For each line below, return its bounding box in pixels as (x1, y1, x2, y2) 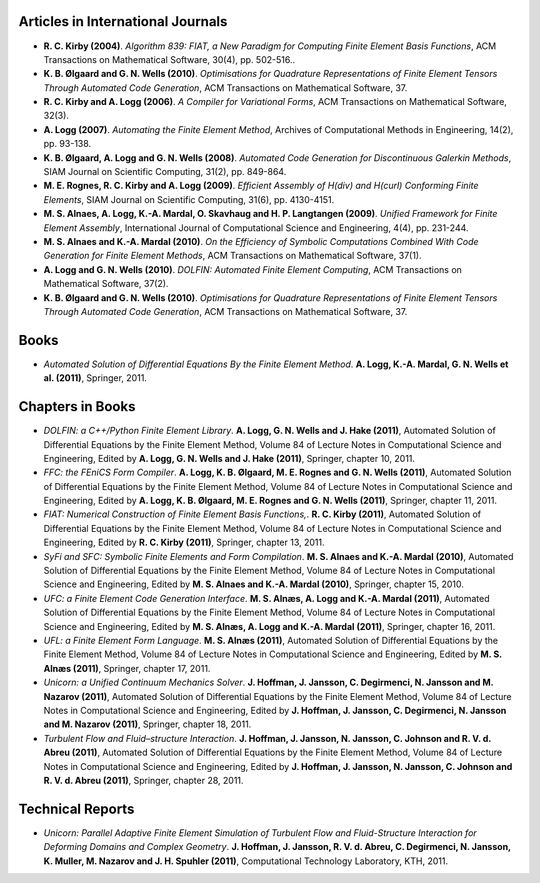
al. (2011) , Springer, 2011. (43, 372, 147, 384)
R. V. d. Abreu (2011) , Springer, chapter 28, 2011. (43, 774, 244, 786)
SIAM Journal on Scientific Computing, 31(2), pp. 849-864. (43, 166, 287, 178)
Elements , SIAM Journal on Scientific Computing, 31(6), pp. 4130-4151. (43, 193, 335, 205)
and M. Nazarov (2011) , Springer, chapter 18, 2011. (43, 718, 252, 730)
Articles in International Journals (18, 13, 228, 30)
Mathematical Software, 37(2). (43, 278, 169, 290)
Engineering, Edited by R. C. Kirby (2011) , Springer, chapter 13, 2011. (43, 536, 325, 549)
